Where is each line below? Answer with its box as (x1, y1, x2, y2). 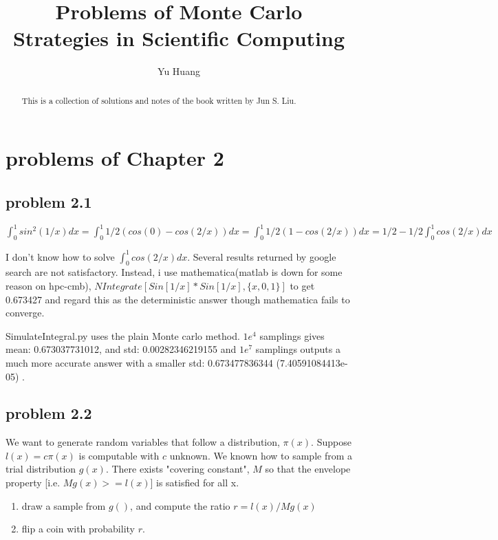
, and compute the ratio (130, 498, 230, 512)
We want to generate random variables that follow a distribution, (6, 435, 280, 449)
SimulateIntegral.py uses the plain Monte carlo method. (6, 328, 240, 343)
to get (290, 278, 315, 292)
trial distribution (6, 462, 76, 476)
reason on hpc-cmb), (6, 278, 91, 292)
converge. (6, 305, 45, 320)
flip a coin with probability (21, 521, 135, 536)
